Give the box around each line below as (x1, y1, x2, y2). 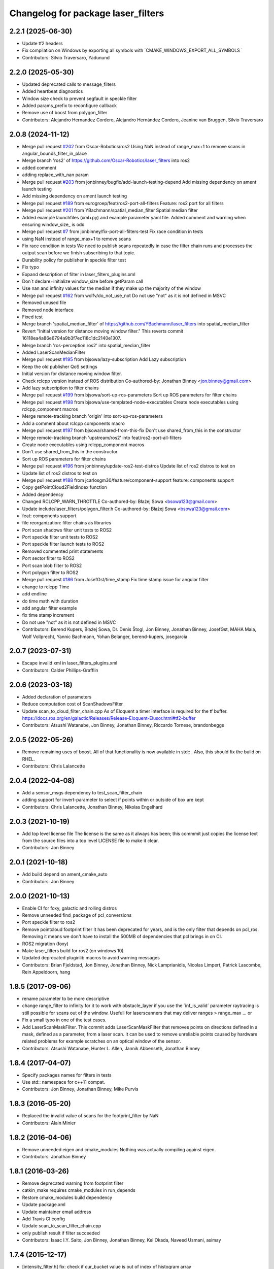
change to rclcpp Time (22, 584, 70, 590)
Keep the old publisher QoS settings (22, 363, 97, 370)
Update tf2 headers (22, 41, 63, 47)
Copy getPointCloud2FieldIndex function (22, 484, 108, 490)
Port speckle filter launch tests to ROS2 (22, 541, 105, 547)
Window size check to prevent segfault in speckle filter (22, 95, 137, 102)
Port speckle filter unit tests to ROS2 (22, 534, 98, 540)
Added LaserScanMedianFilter (22, 349, 86, 355)
